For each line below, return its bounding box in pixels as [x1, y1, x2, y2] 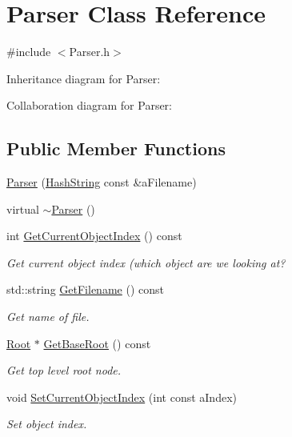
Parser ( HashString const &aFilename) [6, 174, 197, 190]
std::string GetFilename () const [6, 281, 164, 298]
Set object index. [6, 415, 87, 432]
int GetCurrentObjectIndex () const [6, 227, 182, 244]
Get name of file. [6, 308, 90, 325]
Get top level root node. [6, 362, 122, 379]
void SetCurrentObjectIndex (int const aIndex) [6, 388, 237, 405]
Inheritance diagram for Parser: [6, 70, 161, 86]
